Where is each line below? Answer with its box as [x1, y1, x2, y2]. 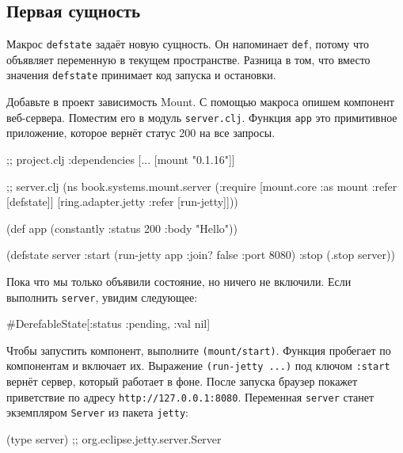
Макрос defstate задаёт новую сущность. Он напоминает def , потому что [6, 36, 369, 52]
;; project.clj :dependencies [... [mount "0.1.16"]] [6, 150, 235, 167]
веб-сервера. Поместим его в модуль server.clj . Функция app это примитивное [6, 108, 397, 125]
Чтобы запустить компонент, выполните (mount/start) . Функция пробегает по [6, 341, 391, 358]
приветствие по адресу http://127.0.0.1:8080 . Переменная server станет [6, 388, 374, 405]
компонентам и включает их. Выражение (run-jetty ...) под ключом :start [6, 357, 390, 374]
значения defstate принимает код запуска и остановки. [6, 67, 276, 83]
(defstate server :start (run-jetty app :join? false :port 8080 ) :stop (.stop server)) [6, 246, 395, 263]
